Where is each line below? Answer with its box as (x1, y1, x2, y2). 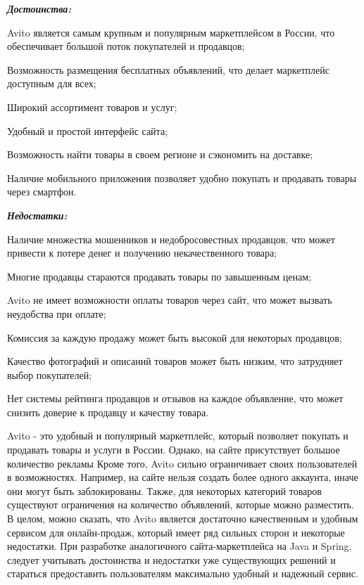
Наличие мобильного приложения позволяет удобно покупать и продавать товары (7, 170, 357, 185)
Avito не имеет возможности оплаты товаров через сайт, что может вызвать (7, 292, 332, 307)
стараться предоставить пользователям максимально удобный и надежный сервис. (7, 566, 358, 581)
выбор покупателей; (7, 367, 92, 382)
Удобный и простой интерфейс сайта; (7, 123, 168, 138)
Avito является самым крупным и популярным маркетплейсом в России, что (7, 25, 335, 39)
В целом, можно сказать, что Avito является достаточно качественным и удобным (7, 511, 358, 526)
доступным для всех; (7, 76, 96, 91)
